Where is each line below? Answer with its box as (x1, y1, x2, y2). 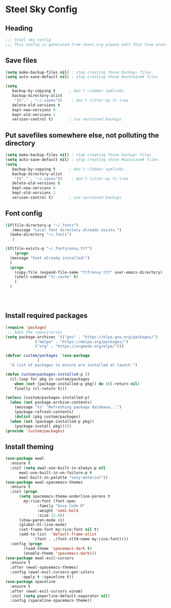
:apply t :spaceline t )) (21, 574, 74, 579)
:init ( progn (10, 489, 38, 494)
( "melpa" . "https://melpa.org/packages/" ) (35, 339, 129, 345)
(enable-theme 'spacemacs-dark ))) (23, 550, 97, 556)
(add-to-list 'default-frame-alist (18, 532, 97, 537)
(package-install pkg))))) (14, 424, 72, 429)
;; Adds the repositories (7, 330, 63, 335)
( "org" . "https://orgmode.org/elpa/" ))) (35, 344, 124, 349)
